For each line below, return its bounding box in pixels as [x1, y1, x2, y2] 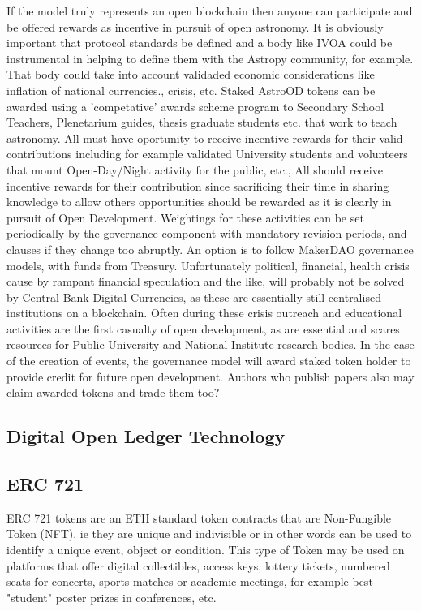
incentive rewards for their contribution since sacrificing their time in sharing [6, 177, 389, 194]
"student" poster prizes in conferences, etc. [6, 588, 217, 605]
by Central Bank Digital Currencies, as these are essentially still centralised [6, 288, 381, 305]
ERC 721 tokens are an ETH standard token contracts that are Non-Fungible [6, 509, 392, 526]
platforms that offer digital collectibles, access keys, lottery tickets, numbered [6, 557, 390, 574]
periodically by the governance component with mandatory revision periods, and [6, 225, 407, 242]
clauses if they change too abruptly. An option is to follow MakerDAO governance [6, 240, 414, 257]
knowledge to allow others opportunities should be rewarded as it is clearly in [6, 193, 392, 210]
